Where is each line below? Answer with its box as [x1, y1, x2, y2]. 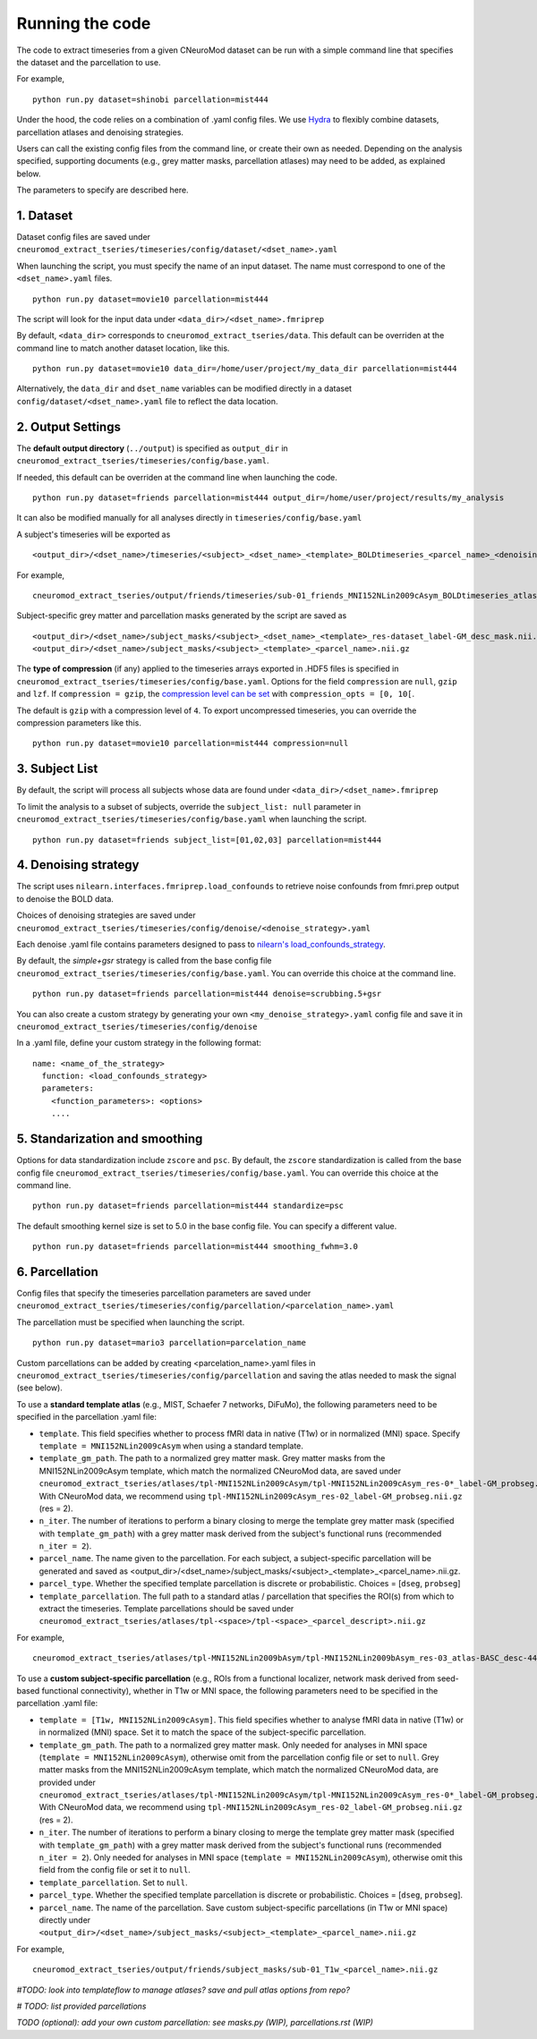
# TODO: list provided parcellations [16, 2001, 147, 2011]
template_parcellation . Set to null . [38, 1877, 188, 1888]
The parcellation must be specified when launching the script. [16, 1316, 245, 1328]
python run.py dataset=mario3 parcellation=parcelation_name [32, 1338, 306, 1348]
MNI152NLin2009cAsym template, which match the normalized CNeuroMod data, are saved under [38, 1466, 402, 1476]
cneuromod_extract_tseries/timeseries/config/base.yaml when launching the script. [16, 814, 367, 825]
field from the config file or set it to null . [38, 1865, 192, 1875]
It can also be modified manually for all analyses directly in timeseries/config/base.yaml [16, 513, 362, 523]
